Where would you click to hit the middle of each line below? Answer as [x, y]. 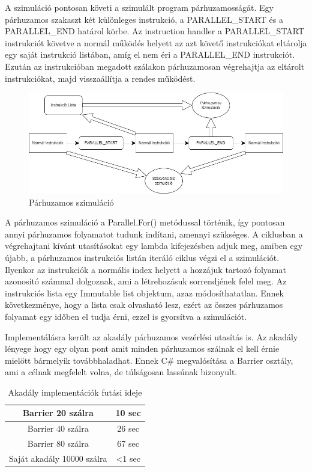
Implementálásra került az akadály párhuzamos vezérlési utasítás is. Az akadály [151, 336]
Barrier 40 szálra [58, 428]
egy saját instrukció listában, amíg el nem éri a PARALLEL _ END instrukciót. [150, 54]
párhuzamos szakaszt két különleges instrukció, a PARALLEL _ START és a [144, 19]
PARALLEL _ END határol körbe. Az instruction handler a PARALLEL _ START [155, 31]
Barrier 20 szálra [58, 413]
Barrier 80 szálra [58, 443]
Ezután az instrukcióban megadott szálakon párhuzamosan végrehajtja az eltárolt [155, 66]
